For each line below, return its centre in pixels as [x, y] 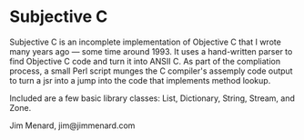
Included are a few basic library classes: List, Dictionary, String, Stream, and [152, 98]
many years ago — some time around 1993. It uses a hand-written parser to [151, 51]
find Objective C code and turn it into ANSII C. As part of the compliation [145, 61]
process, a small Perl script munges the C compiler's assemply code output [151, 71]
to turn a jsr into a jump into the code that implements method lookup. [140, 80]
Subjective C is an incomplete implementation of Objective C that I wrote [146, 42]
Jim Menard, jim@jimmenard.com [72, 125]
